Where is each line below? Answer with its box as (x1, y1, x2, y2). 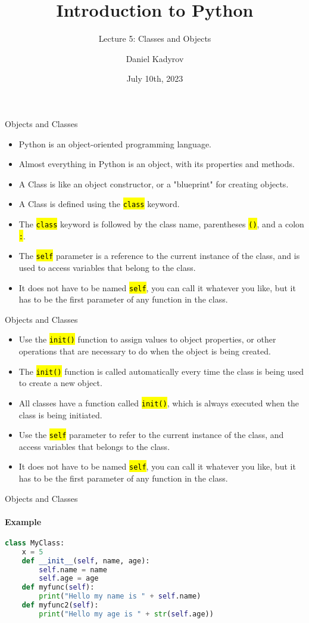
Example (5, 515, 42, 528)
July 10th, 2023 (126, 72, 183, 85)
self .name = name (39, 565, 107, 574)
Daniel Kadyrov (126, 52, 184, 64)
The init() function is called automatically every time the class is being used (18, 365, 304, 377)
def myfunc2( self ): (21, 601, 99, 610)
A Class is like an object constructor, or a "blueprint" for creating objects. (18, 177, 289, 190)
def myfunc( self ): (21, 583, 95, 592)
